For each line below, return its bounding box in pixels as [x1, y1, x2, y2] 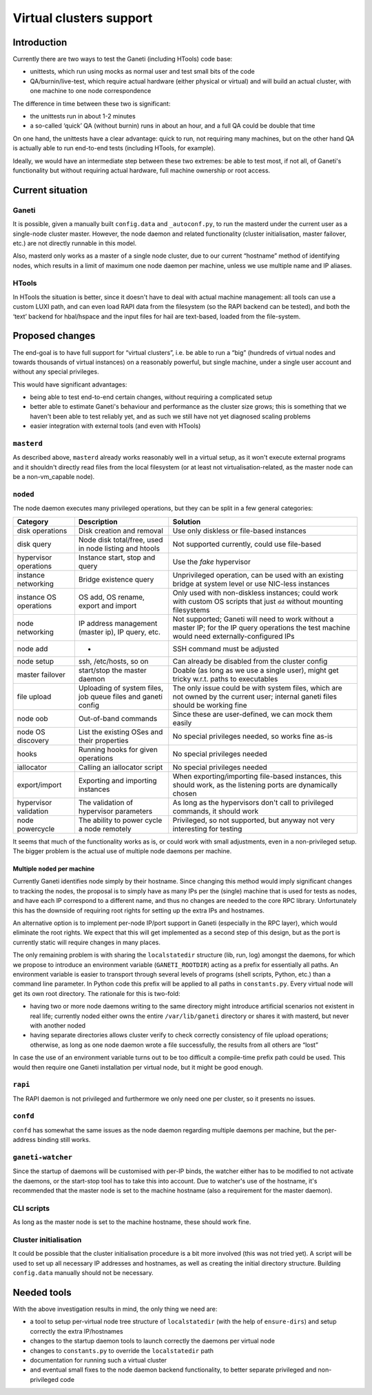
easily [172, 717, 192, 727]
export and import [78, 600, 137, 610]
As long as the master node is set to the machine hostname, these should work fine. [12, 1218, 251, 1226]
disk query [17, 539, 52, 549]
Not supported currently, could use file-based [172, 539, 322, 549]
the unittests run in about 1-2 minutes [30, 112, 136, 121]
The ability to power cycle [78, 815, 163, 825]
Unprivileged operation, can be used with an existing [172, 570, 344, 580]
